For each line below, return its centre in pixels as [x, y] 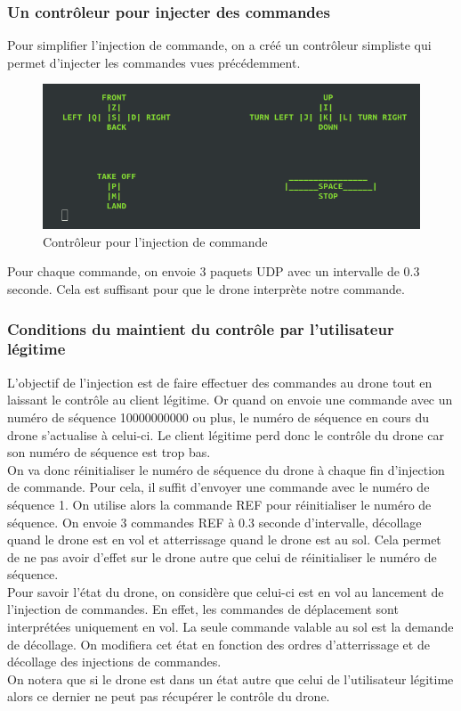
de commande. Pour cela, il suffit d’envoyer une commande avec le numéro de [218, 487]
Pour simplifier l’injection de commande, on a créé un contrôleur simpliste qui [219, 45]
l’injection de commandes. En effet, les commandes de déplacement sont [203, 609]
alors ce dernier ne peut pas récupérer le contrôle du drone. [169, 696]
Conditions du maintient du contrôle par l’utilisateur [201, 328]
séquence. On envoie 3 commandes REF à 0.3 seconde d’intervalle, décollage [214, 522]
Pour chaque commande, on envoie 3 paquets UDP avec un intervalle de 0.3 [214, 271]
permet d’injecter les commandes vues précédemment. [154, 62]
